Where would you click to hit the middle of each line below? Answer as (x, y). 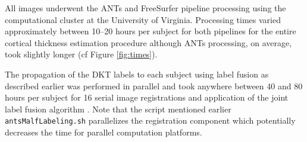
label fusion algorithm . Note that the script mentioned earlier (118, 109)
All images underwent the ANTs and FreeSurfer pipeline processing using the (145, 8)
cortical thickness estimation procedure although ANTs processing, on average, (148, 42)
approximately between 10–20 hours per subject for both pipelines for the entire (151, 31)
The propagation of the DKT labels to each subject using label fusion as (137, 74)
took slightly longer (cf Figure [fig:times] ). (81, 54)
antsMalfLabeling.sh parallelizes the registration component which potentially (150, 120)
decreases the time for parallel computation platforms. (104, 132)
